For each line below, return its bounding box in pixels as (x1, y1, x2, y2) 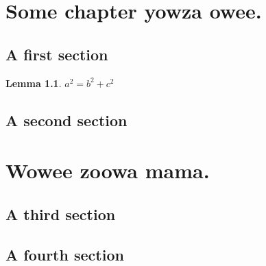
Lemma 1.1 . (5, 75, 62, 90)
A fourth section (5, 243, 124, 265)
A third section (5, 203, 116, 224)
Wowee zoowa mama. (5, 156, 210, 184)
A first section (5, 43, 108, 64)
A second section (5, 109, 128, 130)
